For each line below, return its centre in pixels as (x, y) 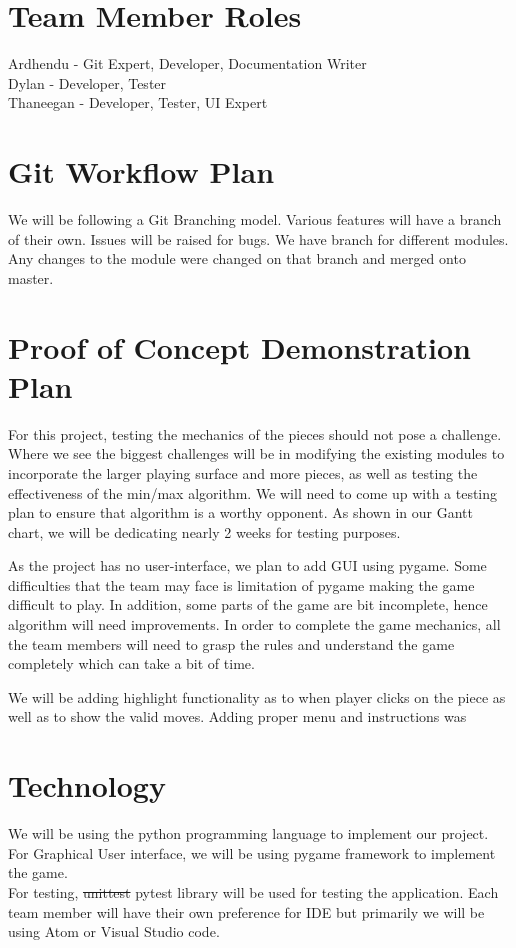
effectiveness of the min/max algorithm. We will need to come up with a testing (253, 492)
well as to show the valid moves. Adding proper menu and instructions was (237, 716)
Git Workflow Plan (141, 171)
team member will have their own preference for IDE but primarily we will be (246, 911)
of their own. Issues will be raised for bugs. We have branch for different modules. (258, 238)
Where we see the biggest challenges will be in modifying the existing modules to (256, 453)
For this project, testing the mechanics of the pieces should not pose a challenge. (255, 433)
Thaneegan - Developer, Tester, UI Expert (138, 102)
